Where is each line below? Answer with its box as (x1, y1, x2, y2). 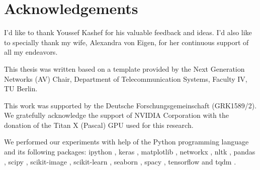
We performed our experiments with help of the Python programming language (4, 136, 249, 147)
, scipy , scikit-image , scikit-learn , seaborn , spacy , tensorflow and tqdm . (4, 156, 236, 166)
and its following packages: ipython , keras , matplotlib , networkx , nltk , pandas (4, 146, 255, 157)
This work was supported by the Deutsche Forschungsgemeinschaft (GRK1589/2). (4, 100, 257, 110)
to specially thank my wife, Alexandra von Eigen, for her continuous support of (4, 37, 249, 47)
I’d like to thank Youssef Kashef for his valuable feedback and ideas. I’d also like (4, 27, 252, 38)
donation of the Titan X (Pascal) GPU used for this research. (4, 119, 194, 130)
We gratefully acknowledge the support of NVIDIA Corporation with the (4, 110, 229, 120)
